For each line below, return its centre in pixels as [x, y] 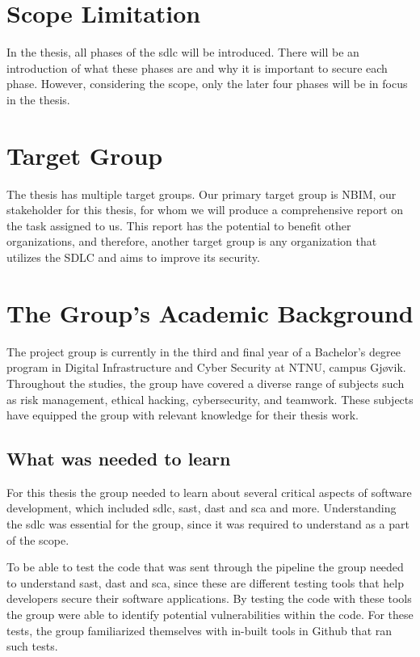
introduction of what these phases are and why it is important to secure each [197, 67]
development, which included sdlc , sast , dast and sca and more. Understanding [202, 508]
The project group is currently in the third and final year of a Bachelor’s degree [204, 351]
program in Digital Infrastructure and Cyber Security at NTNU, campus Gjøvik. [206, 367]
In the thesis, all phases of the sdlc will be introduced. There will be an [183, 52]
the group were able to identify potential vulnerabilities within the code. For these [210, 615]
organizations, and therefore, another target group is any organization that [192, 241]
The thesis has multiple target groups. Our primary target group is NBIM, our [202, 194]
